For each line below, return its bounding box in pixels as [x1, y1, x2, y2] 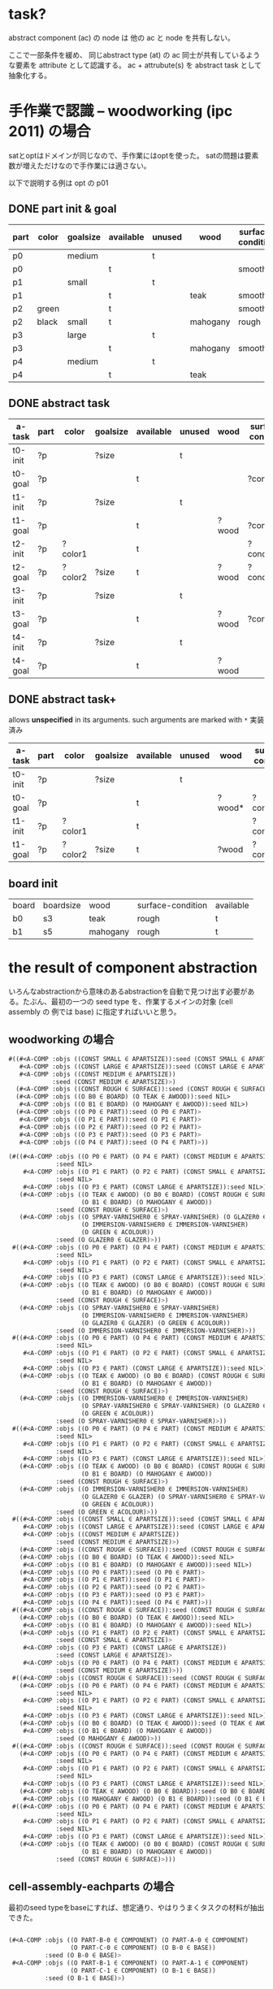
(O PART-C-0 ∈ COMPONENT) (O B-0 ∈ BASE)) [70, 1943, 217, 1952]
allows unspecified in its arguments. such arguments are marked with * [8, 715, 249, 725]
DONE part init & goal [8, 202, 117, 216]
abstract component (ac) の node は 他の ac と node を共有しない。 [8, 32, 235, 42]
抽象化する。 [8, 70, 51, 80]
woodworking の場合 [8, 1033, 115, 1046]
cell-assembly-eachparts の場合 [8, 1880, 175, 1894]
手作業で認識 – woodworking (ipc [8, 102, 233, 120]
